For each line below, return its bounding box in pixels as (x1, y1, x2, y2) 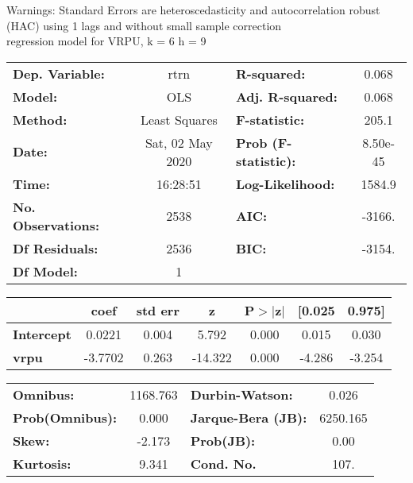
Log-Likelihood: (235, 174, 335, 193)
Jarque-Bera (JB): (190, 408, 307, 427)
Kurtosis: (13, 454, 71, 473)
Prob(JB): (190, 431, 256, 450)
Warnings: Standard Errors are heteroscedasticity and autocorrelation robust (6, 2, 380, 17)
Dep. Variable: (13, 64, 105, 83)
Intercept (13, 324, 71, 343)
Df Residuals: (13, 238, 98, 257)
